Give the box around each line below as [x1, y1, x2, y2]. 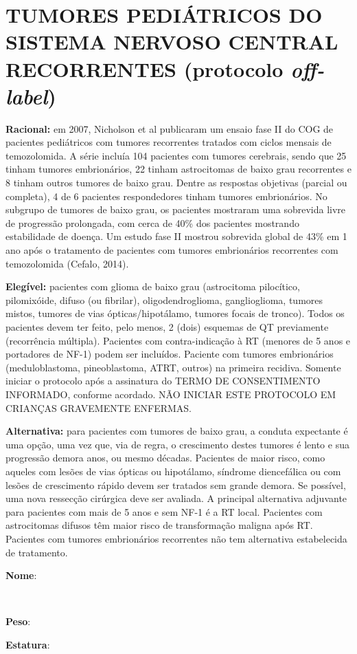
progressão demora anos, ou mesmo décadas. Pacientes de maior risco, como [5, 450, 325, 465]
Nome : [5, 568, 37, 582]
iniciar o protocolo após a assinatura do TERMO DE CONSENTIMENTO [5, 373, 321, 388]
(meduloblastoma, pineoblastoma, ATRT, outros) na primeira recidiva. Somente [5, 360, 341, 374]
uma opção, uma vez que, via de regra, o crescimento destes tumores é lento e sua [5, 437, 349, 451]
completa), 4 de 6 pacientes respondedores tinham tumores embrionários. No [5, 188, 327, 203]
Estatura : [5, 637, 50, 651]
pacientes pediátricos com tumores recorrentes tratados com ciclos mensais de [5, 135, 332, 149]
